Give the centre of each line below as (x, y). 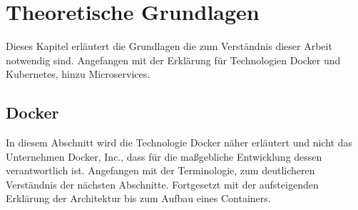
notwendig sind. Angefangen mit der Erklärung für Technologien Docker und (173, 60)
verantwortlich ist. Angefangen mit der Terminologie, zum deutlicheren (160, 170)
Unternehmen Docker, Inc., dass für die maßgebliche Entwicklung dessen (164, 156)
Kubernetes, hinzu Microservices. (78, 74)
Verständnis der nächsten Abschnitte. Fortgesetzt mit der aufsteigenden (162, 184)
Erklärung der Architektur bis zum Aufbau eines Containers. (138, 198)
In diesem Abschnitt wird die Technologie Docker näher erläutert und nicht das (179, 142)
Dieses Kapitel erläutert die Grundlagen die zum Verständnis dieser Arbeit (169, 46)
